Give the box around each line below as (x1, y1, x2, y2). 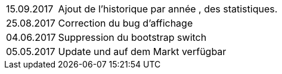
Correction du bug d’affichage (58, 17, 193, 29)
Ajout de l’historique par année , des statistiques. (58, 3, 278, 15)
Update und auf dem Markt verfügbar (58, 46, 227, 57)
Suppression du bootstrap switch (58, 31, 207, 43)
